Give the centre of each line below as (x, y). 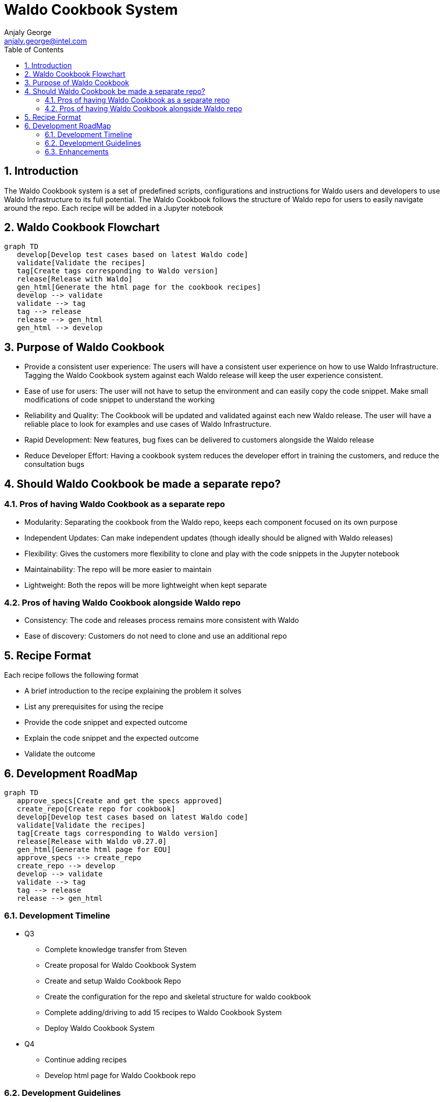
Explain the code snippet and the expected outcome (112, 738)
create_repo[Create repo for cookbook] (96, 809)
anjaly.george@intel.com (45, 41)
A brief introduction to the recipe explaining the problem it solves (133, 691)
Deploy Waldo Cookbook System (100, 1028)
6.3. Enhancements (77, 151)
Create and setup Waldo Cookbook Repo (113, 981)
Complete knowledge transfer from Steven (116, 949)
